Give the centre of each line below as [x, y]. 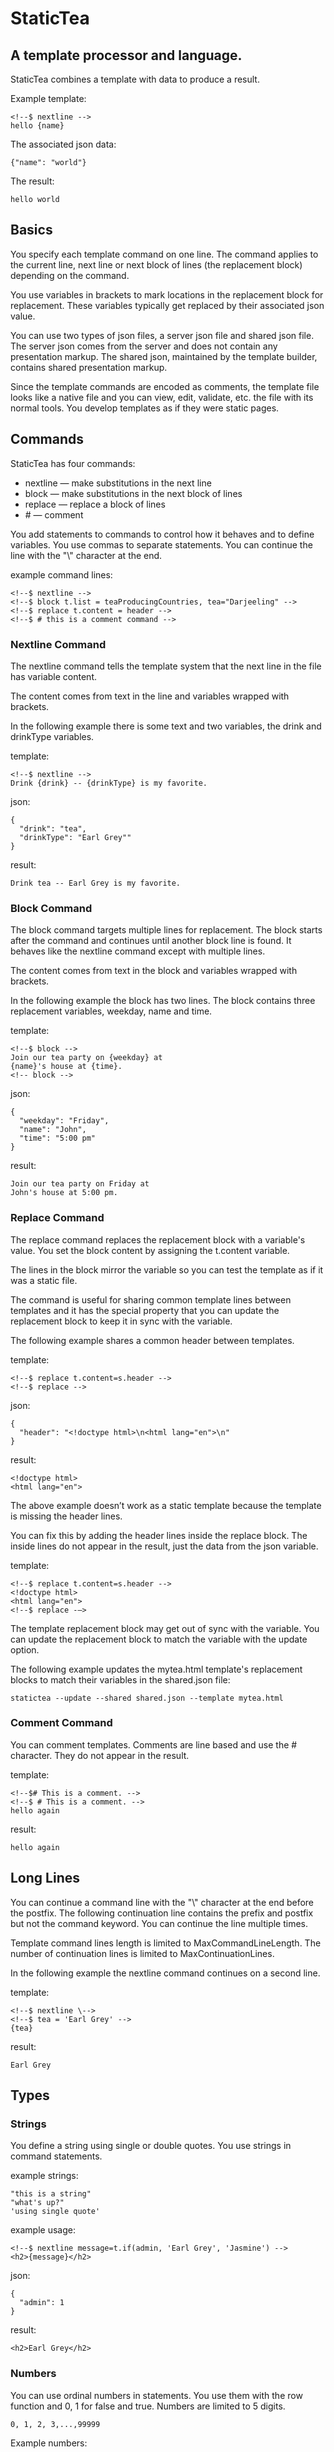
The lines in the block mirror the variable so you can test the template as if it [167, 1269]
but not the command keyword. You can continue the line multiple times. [159, 1923]
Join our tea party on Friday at [80, 1184]
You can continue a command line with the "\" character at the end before [162, 1902]
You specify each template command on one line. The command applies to [164, 254]
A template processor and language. [126, 55]
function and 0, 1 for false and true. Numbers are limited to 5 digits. [148, 2406]
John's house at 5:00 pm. [64, 1193]
